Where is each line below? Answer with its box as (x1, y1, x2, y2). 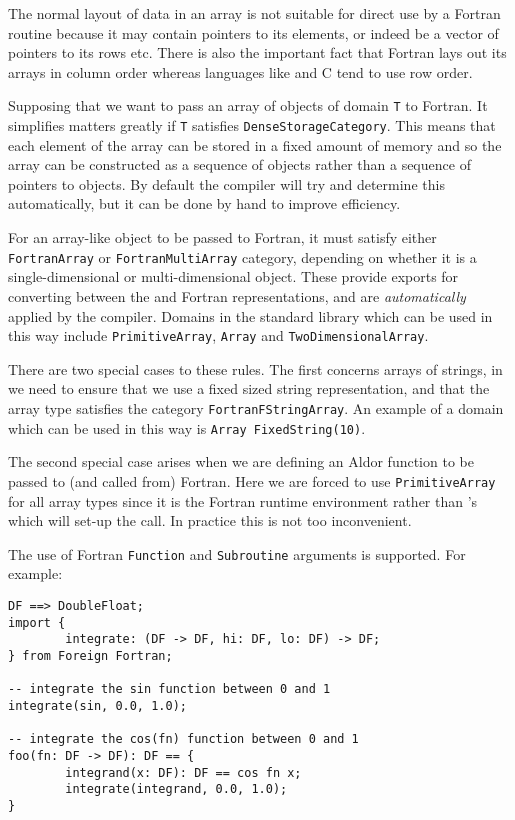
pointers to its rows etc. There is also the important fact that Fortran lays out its (8, 42, 507, 63)
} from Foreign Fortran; (8, 648, 173, 663)
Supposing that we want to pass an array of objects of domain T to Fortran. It (8, 95, 488, 116)
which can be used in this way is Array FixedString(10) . (8, 417, 366, 438)
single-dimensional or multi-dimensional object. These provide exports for (8, 266, 459, 287)
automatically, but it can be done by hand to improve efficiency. (8, 193, 401, 214)
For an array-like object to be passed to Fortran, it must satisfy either (8, 227, 437, 248)
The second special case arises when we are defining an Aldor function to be (8, 451, 474, 472)
